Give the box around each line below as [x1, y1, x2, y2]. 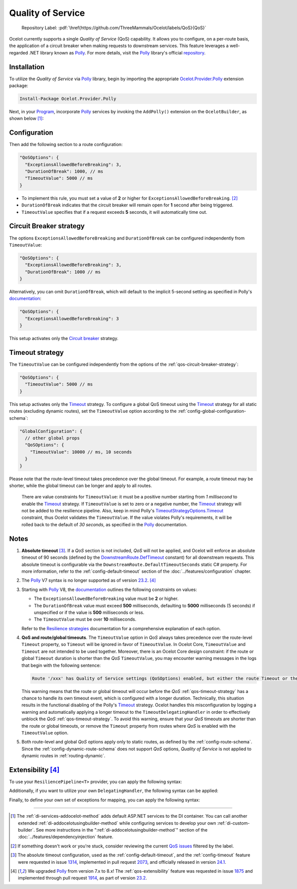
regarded [9, 49, 28, 55]
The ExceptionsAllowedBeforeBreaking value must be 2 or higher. [34, 595, 179, 601]
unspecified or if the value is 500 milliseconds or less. [34, 609, 145, 615]
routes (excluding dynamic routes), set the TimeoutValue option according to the [9, 408, 177, 414]
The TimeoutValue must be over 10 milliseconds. [34, 616, 137, 622]
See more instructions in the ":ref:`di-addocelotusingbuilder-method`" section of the [36, 827, 208, 833]
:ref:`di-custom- [217, 820, 250, 826]
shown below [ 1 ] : [9, 115, 44, 121]
